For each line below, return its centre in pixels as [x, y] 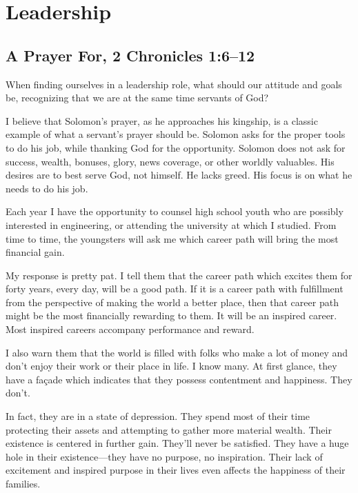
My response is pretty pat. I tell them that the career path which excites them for [179, 275]
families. [23, 484]
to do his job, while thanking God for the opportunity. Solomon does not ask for [176, 147]
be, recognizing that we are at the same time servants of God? [137, 98]
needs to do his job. [47, 188]
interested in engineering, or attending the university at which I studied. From [171, 224]
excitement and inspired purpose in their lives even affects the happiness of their [176, 470]
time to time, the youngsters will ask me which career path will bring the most [172, 238]
